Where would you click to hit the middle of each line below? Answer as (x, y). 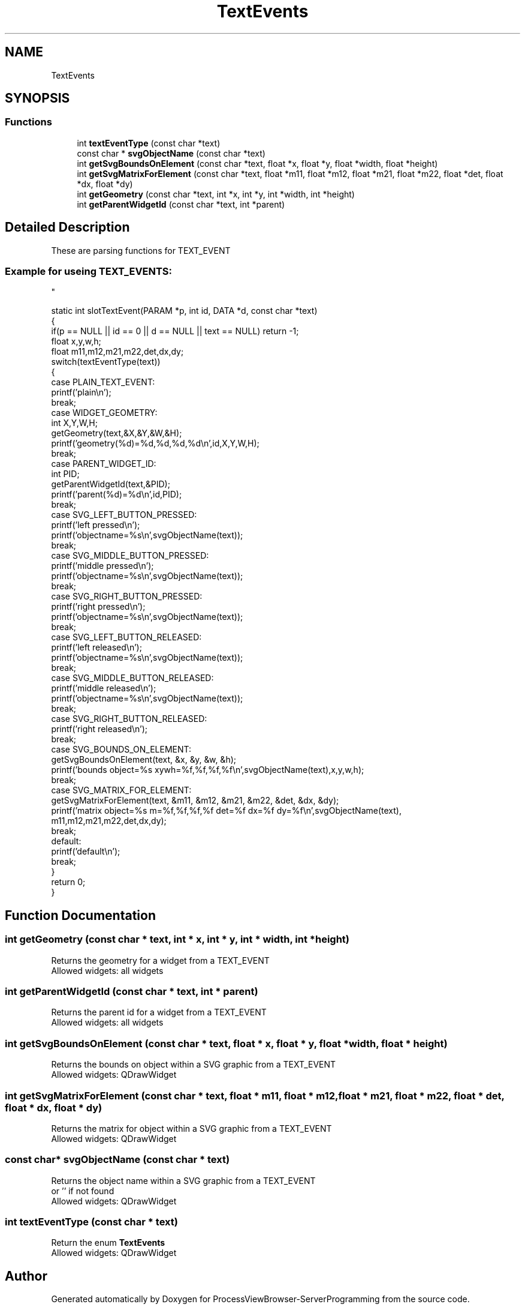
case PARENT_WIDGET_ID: (104, 464)
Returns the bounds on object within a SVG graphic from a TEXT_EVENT (194, 1065)
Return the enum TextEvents (108, 1243)
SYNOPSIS (37, 98)
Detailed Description (67, 227)
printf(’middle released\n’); (104, 688)
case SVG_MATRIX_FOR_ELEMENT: (121, 790)
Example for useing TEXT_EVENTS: (89, 272)
